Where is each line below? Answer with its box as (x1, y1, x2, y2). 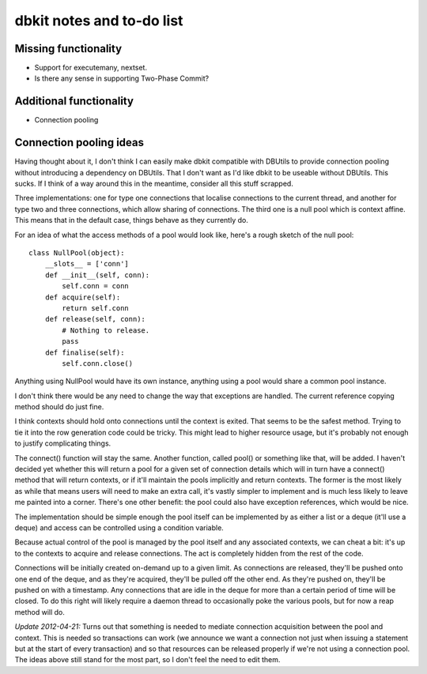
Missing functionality (14, 42, 123, 55)
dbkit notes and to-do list (14, 12, 183, 29)
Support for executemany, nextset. (34, 63, 148, 73)
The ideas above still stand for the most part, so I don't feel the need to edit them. (14, 655, 281, 665)
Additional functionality (14, 95, 134, 108)
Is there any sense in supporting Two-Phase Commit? (34, 73, 210, 83)
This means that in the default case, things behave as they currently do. (14, 216, 248, 225)
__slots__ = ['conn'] (44, 259, 130, 269)
